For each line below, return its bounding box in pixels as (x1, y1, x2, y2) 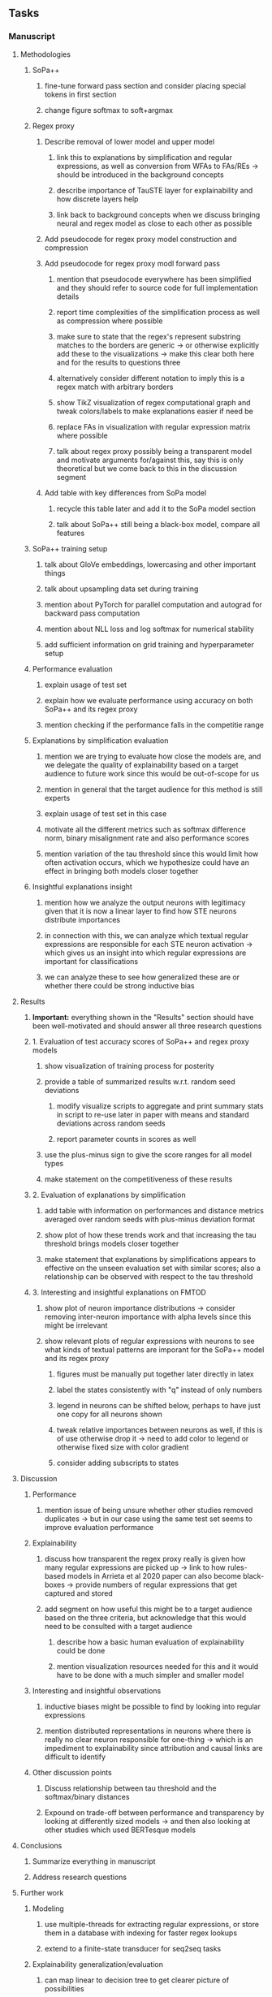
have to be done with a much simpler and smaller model (56, 1670, 244, 1679)
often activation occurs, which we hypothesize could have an (44, 857, 249, 867)
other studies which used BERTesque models (44, 1825, 196, 1835)
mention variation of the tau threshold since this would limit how (44, 849, 259, 858)
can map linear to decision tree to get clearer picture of (44, 1975, 230, 1985)
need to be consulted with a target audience (44, 1621, 192, 1631)
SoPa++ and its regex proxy (44, 704, 138, 714)
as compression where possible (56, 316, 163, 326)
